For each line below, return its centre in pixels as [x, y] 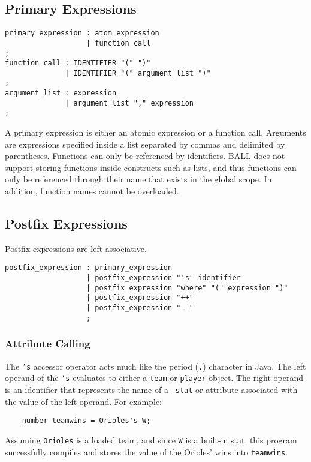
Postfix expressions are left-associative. [76, 248]
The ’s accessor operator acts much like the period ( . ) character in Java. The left [155, 366]
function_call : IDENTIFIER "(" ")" [78, 63]
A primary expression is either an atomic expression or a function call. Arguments [155, 132]
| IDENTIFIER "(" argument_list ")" [138, 73]
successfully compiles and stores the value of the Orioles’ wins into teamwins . [147, 451]
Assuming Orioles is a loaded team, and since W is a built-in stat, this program [151, 439]
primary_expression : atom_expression [82, 33]
